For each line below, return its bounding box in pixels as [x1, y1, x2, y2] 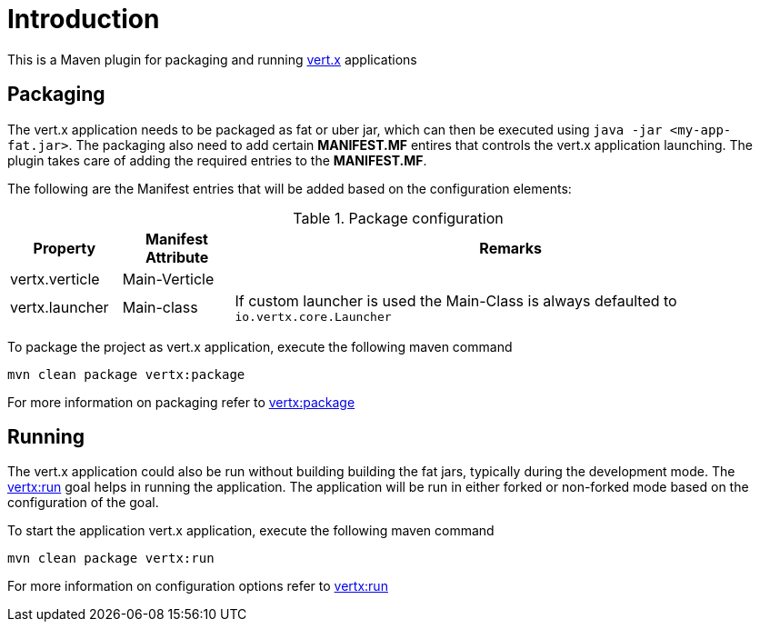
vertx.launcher [10, 298, 109, 317]
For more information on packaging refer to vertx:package [7, 394, 355, 410]
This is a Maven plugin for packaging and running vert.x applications [7, 51, 417, 67]
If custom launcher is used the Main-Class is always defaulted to [235, 291, 677, 310]
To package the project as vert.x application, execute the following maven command [7, 338, 513, 354]
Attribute [145, 247, 209, 266]
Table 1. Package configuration [293, 208, 504, 227]
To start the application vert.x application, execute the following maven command [7, 523, 495, 539]
